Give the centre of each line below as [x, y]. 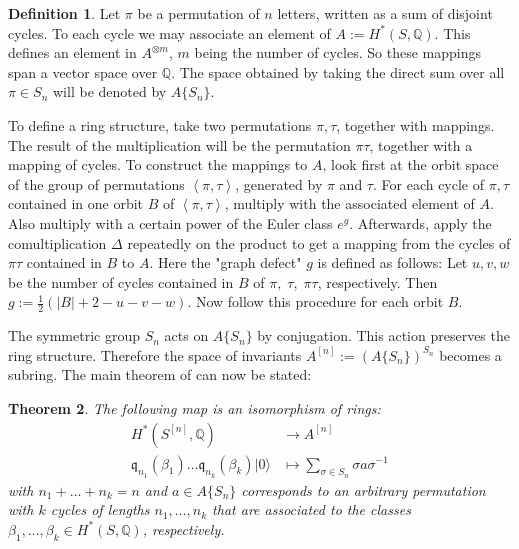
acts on [186, 335]
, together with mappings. [415, 124]
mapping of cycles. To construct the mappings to [158, 164]
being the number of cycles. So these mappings [337, 52]
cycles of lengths [100, 509]
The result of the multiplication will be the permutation [179, 144]
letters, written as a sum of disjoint [385, 13]
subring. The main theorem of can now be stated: [160, 374]
